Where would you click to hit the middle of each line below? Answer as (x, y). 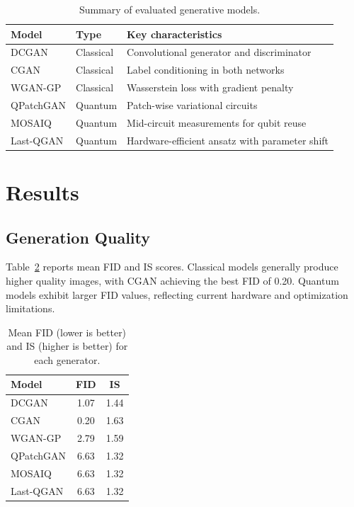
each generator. (67, 359)
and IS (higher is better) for (67, 346)
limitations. (30, 308)
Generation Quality (78, 237)
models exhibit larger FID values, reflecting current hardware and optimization (177, 294)
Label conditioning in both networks (206, 70)
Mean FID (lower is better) (67, 332)
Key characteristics (175, 34)
